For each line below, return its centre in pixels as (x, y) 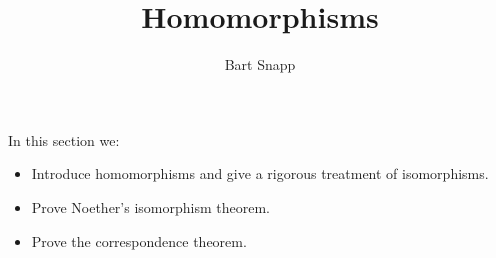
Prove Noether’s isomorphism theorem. (150, 206)
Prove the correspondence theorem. (139, 240)
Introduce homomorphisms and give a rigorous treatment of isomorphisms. (260, 173)
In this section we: (64, 139)
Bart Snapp (260, 64)
